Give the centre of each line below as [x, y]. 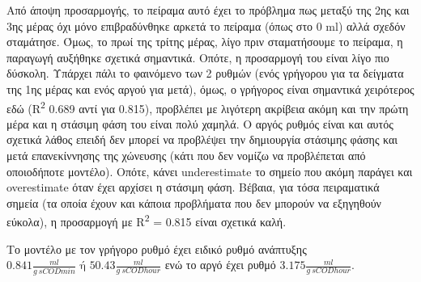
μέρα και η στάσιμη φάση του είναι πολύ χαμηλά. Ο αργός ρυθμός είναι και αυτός [200, 123]
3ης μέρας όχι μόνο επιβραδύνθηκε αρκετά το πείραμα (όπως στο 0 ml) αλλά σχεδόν [206, 25]
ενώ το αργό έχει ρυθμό [220, 265]
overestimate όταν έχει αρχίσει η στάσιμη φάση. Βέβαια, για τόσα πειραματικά [193, 187]
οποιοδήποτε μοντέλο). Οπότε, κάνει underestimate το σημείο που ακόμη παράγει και [210, 171]
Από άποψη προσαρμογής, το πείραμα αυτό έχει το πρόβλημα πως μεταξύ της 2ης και [208, 10]
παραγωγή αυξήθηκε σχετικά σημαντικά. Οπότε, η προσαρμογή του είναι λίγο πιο [198, 57]
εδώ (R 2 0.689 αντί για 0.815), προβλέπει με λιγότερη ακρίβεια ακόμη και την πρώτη [208, 107]
